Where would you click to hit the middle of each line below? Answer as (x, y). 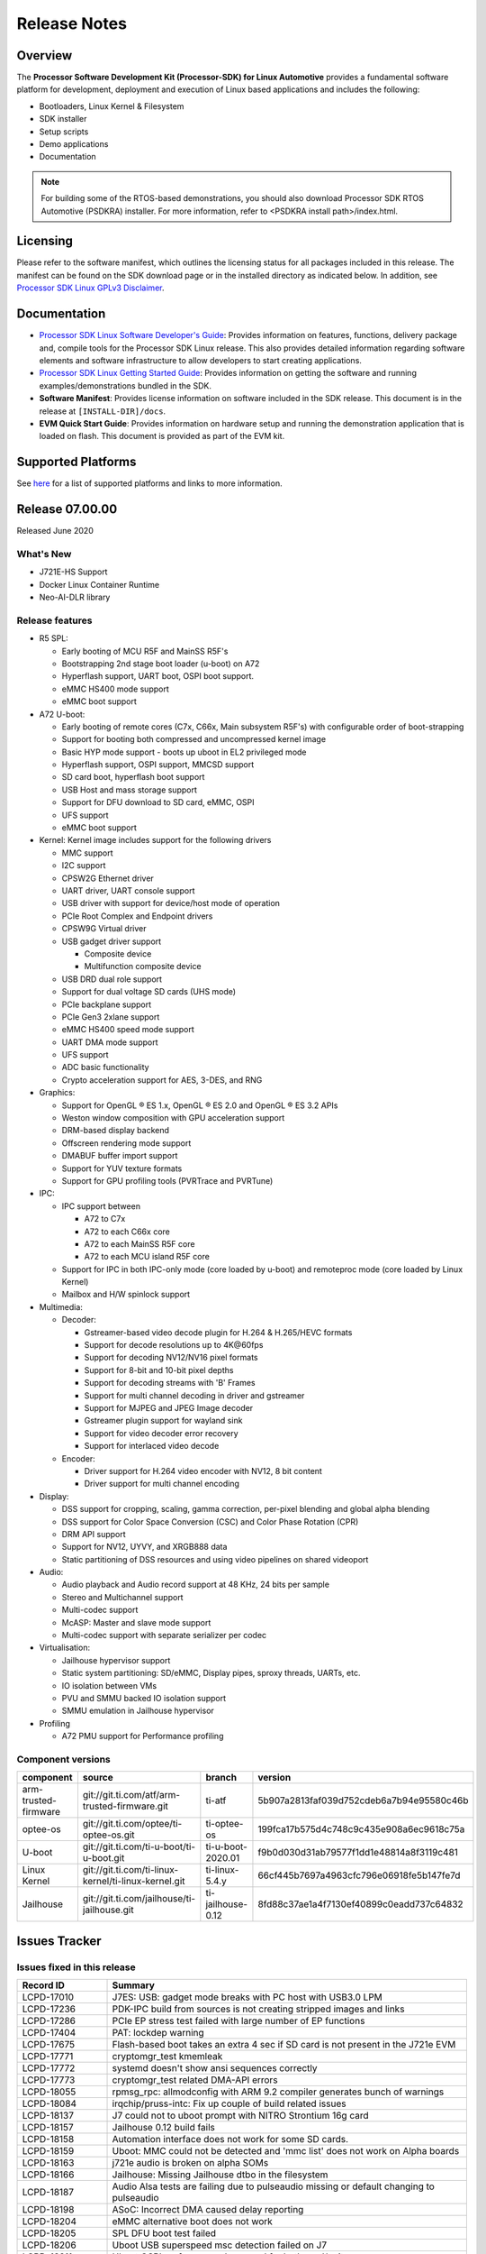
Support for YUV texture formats (122, 1168)
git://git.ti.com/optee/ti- (132, 1824)
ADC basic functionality (105, 1067)
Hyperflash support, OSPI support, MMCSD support (158, 765)
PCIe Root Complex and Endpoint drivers (137, 916)
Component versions (64, 1759)
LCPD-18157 (48, 2128)
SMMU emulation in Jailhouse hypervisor (138, 1711)
